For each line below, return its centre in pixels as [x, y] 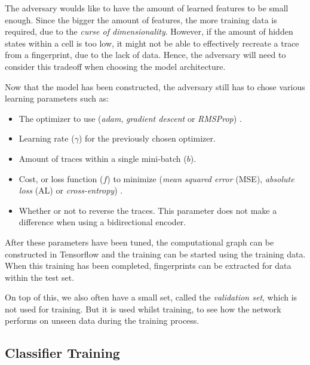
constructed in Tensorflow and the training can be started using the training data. [155, 254]
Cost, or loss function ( [61, 178]
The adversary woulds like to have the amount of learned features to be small [147, 8]
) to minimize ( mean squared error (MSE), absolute [201, 178]
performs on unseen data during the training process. [102, 320]
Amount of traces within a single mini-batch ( [103, 158]
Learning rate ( [47, 138]
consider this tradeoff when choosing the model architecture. [115, 66]
